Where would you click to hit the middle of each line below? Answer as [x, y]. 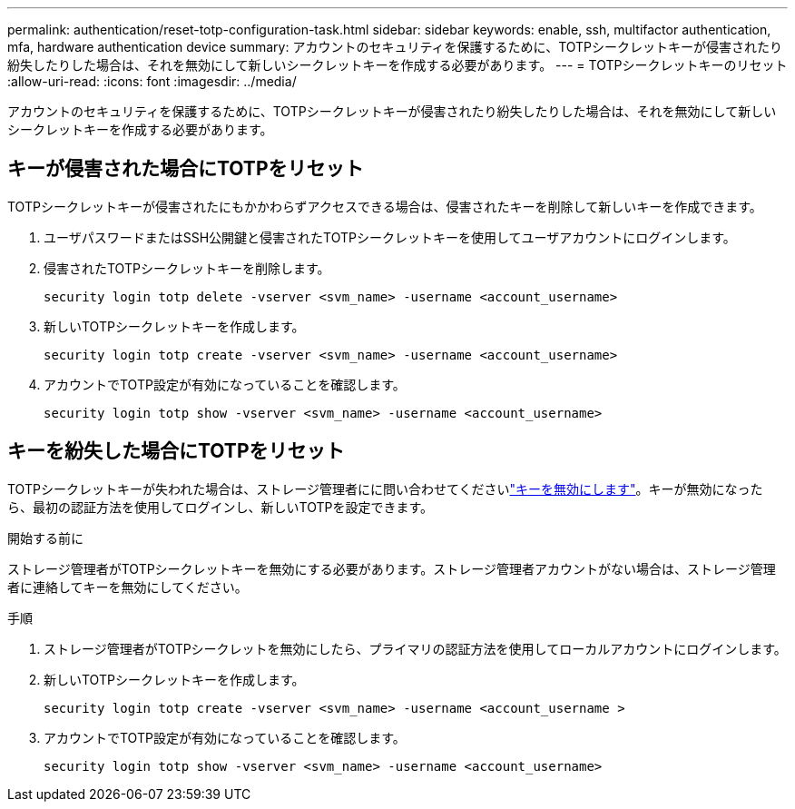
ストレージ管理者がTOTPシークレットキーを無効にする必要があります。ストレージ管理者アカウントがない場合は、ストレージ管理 [392, 568]
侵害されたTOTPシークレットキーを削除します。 [187, 268]
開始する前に [45, 538]
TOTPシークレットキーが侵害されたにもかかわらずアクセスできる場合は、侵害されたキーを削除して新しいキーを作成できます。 [385, 206]
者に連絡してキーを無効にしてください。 [128, 587]
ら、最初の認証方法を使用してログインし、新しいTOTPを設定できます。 [221, 507]
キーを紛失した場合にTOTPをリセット [176, 451]
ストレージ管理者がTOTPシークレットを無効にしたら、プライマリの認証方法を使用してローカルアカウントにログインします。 [415, 648]
